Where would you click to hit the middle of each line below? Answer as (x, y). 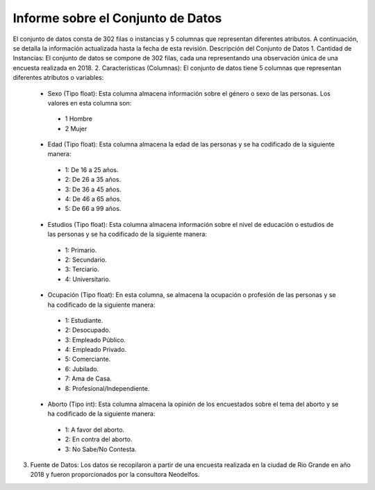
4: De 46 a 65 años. (93, 199)
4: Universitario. (88, 279)
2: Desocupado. (88, 330)
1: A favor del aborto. (95, 430)
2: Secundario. (86, 260)
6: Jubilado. (82, 369)
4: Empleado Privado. (96, 350)
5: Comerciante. (88, 359)
